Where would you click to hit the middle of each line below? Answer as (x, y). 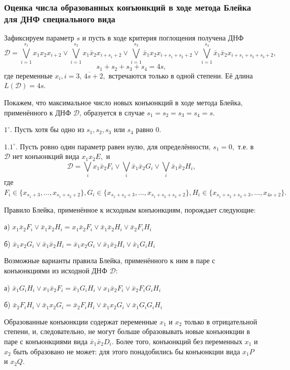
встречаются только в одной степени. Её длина (181, 75)
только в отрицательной (221, 321)
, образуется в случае (112, 112)
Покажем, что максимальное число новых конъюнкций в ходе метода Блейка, (123, 102)
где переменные (28, 75)
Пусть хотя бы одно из (49, 129)
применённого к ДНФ (37, 112)
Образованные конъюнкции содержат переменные (81, 321)
